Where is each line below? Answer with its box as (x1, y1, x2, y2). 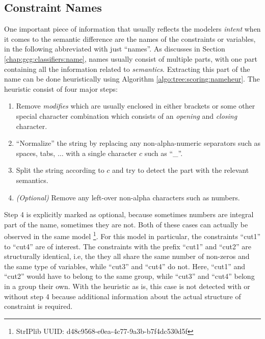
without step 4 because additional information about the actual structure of (4, 291, 241, 301)
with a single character (66, 147, 137, 158)
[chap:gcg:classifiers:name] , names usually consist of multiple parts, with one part (4, 53, 257, 64)
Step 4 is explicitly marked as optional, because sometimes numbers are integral (4, 209, 254, 220)
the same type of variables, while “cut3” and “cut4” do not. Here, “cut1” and (4, 260, 246, 271)
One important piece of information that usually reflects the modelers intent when (4, 23, 261, 34)
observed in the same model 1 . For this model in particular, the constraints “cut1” (4, 229, 261, 241)
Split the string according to (16, 165, 104, 175)
